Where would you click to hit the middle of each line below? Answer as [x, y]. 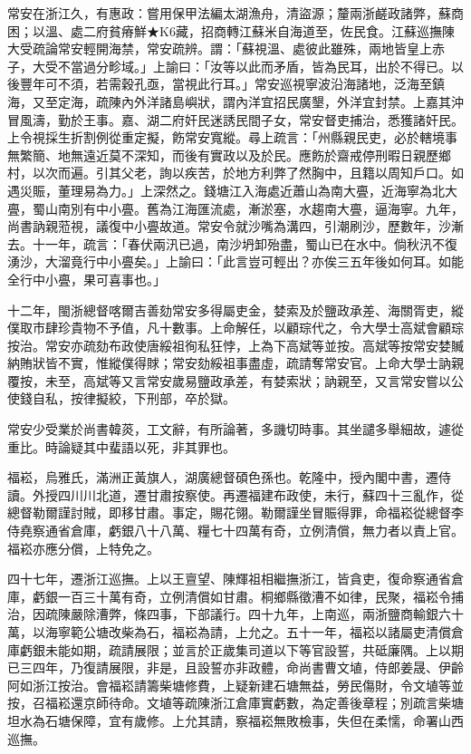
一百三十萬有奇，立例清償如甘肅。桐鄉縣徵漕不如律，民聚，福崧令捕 [260, 596]
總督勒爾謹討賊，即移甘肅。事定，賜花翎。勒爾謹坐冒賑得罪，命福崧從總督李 [235, 512]
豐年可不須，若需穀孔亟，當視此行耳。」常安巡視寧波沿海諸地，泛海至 [226, 84]
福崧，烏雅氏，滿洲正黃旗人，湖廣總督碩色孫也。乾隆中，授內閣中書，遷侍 [229, 477]
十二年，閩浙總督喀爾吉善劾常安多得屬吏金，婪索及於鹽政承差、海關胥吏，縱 [235, 309]
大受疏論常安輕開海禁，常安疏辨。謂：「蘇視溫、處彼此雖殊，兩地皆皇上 [220, 48]
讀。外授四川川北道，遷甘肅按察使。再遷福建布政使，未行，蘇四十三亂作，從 [235, 494]
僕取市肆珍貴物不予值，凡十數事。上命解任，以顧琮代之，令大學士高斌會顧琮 [235, 328]
